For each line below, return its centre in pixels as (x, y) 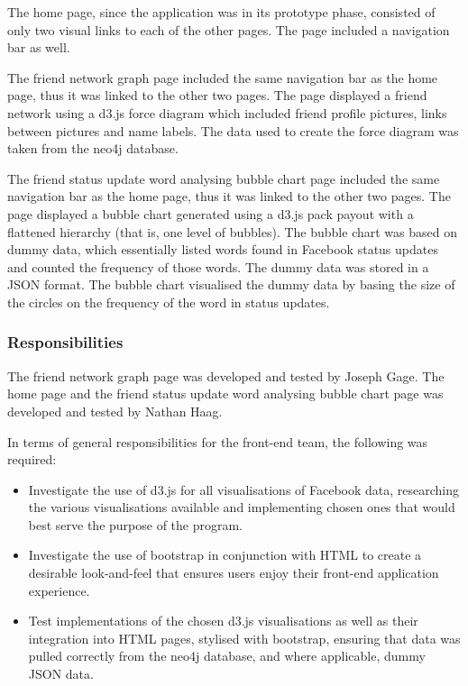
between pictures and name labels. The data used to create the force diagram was (233, 130)
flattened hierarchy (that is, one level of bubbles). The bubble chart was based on (232, 231)
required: (32, 459)
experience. (59, 590)
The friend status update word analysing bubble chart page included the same (224, 178)
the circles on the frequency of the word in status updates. (169, 302)
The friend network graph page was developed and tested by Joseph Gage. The (226, 375)
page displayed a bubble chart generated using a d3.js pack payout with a (211, 213)
